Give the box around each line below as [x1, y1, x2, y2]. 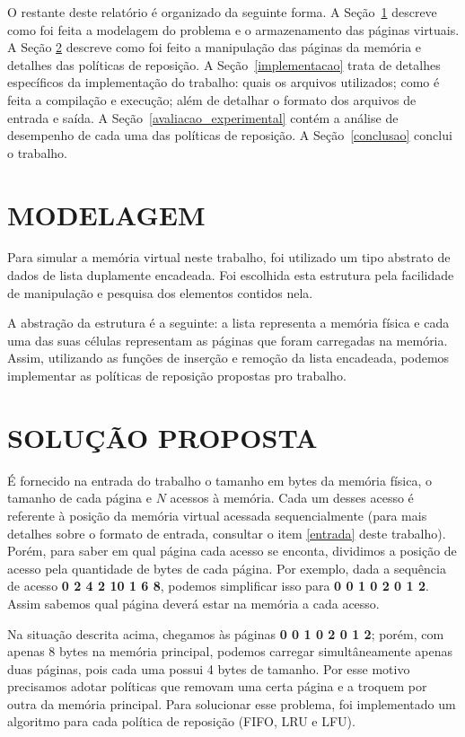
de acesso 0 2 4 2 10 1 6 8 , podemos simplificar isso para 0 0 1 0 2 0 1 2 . [7, 576, 429, 595]
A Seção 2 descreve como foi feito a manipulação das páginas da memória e [7, 38, 422, 57]
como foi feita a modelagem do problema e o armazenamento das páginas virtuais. [7, 20, 460, 39]
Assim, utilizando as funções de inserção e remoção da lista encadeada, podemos [7, 348, 450, 367]
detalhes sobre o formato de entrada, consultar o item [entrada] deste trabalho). [7, 523, 446, 542]
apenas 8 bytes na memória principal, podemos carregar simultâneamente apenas [7, 642, 453, 661]
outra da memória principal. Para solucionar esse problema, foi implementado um [7, 694, 456, 713]
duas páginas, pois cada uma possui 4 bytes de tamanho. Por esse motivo [7, 659, 410, 678]
